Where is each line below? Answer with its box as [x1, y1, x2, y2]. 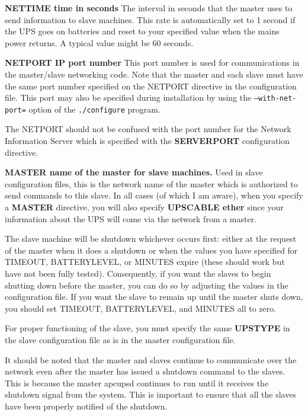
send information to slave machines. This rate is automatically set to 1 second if [5, 13, 296, 25]
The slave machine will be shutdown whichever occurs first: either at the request [5, 232, 297, 245]
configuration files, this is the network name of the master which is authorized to [5, 177, 298, 190]
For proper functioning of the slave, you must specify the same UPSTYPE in [5, 322, 290, 334]
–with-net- [254, 94, 297, 103]
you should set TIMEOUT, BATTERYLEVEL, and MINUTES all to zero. [5, 302, 277, 314]
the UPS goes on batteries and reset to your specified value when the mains [5, 25, 280, 37]
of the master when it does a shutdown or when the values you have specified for [5, 244, 298, 256]
